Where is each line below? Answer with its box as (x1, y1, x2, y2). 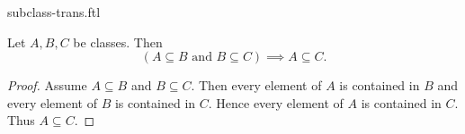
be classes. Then (73, 32, 163, 51)
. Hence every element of (208, 93, 344, 112)
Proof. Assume (7, 76, 87, 95)
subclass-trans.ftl (7, 3, 101, 21)
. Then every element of (191, 76, 322, 95)
